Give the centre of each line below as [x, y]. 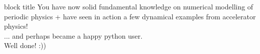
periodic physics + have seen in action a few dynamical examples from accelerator [130, 16]
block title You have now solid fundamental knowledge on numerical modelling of [129, 6]
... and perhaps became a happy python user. [73, 35]
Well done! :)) [25, 45]
